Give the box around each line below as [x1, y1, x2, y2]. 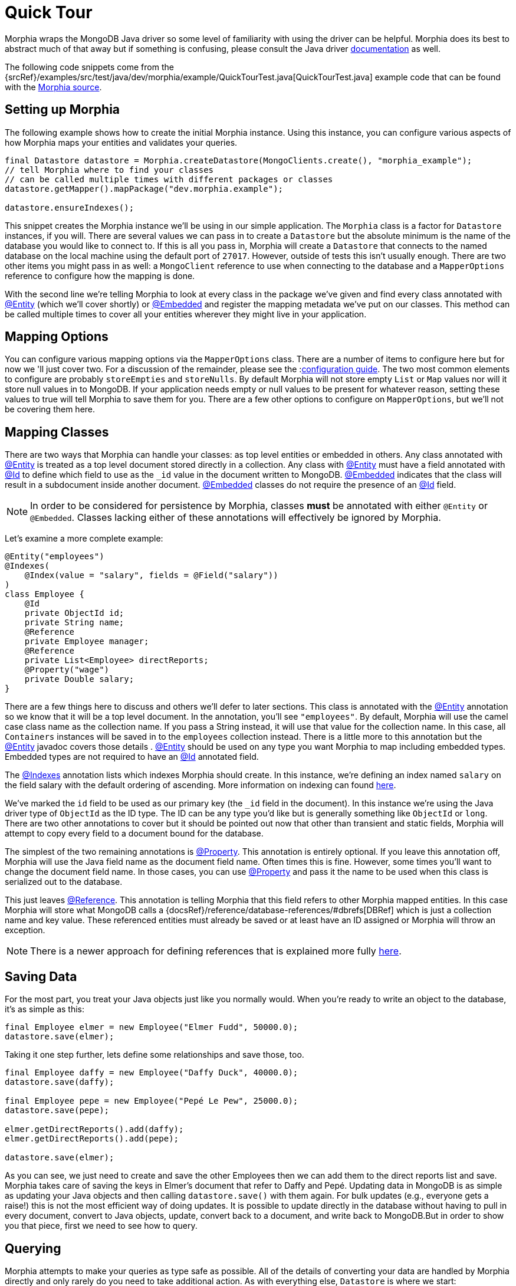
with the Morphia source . [5, 81, 102, 92]
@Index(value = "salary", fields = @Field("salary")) [24, 570, 278, 580]
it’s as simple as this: [5, 1004, 85, 1015]
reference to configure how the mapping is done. [5, 270, 195, 281]
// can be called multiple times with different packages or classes [5, 174, 333, 184]
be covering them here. [5, 404, 96, 415]
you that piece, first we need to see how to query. [5, 1221, 198, 1231]
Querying [5, 1241, 61, 1256]
